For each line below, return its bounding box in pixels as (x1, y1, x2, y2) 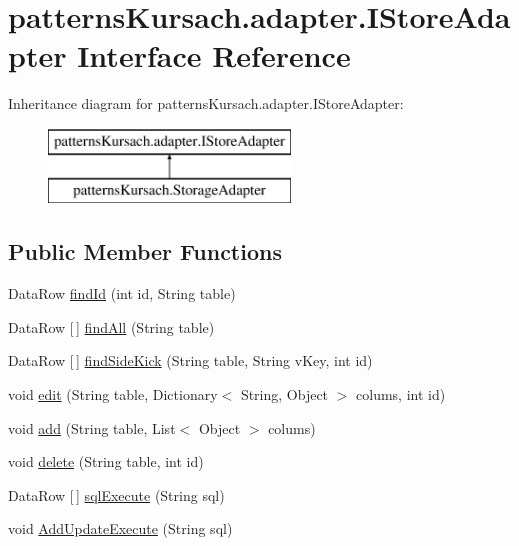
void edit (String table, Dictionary (8, 384, 218, 405)
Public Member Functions (8, 236, 282, 267)
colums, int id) (356, 384, 446, 405)
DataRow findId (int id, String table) (8, 283, 236, 304)
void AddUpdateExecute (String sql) (8, 518, 233, 539)
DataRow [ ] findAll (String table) (8, 316, 215, 337)
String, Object (240, 384, 329, 405)
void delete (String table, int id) (8, 451, 204, 472)
